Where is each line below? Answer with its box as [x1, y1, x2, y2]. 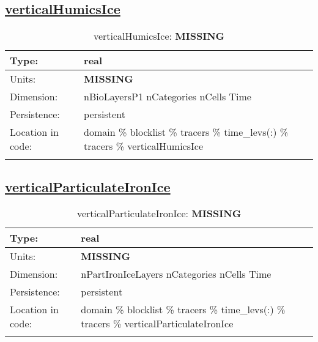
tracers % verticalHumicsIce [84, 139, 204, 154]
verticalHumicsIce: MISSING [93, 29, 225, 43]
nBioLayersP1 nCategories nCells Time [84, 89, 251, 104]
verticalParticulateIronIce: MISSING [76, 206, 242, 221]
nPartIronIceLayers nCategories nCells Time [81, 267, 272, 281]
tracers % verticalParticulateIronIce [81, 316, 234, 331]
